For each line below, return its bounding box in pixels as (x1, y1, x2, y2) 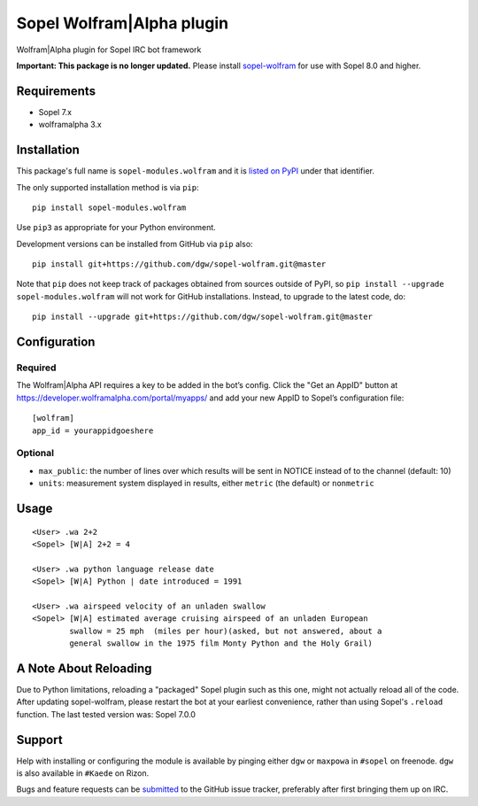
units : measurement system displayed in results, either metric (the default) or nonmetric (38, 478, 375, 489)
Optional (16, 447, 55, 460)
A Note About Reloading (16, 661, 152, 676)
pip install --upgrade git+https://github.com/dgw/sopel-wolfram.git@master (32, 312, 374, 322)
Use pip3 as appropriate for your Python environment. (16, 222, 216, 233)
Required (16, 361, 57, 374)
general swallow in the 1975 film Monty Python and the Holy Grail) (69, 639, 374, 648)
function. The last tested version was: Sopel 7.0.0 (16, 709, 197, 719)
